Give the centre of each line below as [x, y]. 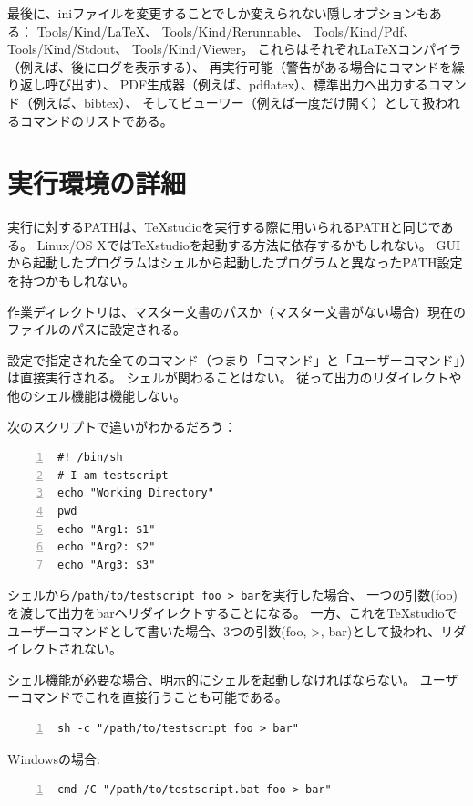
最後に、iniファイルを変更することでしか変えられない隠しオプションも [218, 13]
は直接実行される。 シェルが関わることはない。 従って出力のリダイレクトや [235, 377]
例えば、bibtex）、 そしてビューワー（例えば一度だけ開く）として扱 [234, 102]
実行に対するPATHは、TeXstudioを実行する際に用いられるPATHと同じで [224, 227]
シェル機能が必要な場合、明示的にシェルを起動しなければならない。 [211, 679]
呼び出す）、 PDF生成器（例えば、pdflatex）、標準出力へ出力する [236, 84]
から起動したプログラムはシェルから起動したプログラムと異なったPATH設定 [235, 262]
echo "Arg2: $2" [107, 547]
